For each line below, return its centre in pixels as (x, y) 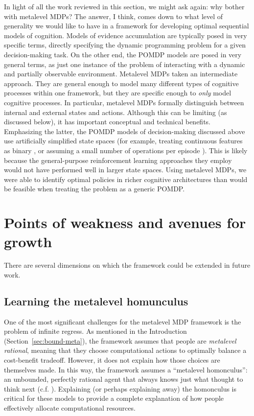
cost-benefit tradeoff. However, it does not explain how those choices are (112, 359)
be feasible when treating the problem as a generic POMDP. (94, 189)
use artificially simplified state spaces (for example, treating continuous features (123, 141)
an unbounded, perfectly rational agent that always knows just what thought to (124, 379)
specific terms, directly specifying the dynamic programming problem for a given (125, 45)
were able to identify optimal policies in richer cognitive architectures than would (126, 179)
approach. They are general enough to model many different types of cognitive (121, 83)
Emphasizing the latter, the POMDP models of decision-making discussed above (125, 131)
